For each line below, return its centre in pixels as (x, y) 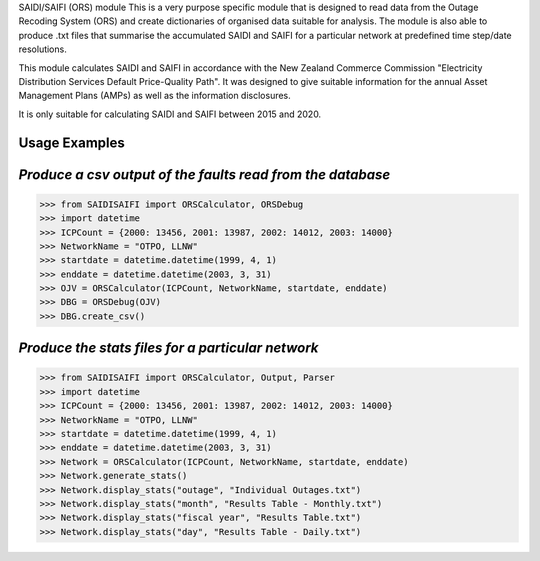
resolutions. (42, 49)
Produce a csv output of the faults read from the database (204, 174)
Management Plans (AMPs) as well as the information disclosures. (155, 96)
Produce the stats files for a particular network (168, 348)
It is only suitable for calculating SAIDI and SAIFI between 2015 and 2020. (170, 114)
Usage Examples (71, 142)
